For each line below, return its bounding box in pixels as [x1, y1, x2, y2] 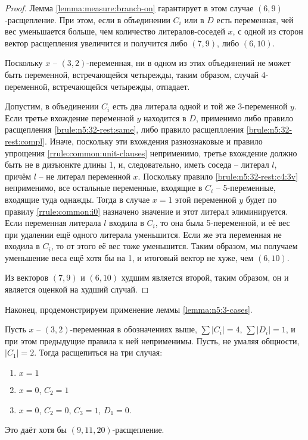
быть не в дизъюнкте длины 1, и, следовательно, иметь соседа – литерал [5, 158, 269, 171]
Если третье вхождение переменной [5, 111, 134, 124]
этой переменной [175, 193, 237, 205]
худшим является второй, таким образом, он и [121, 271, 289, 284]
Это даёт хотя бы [5, 423, 67, 436]
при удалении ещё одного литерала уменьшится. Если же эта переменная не [5, 228, 282, 240]
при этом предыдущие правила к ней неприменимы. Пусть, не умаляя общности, [5, 334, 300, 347]
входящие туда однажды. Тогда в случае [5, 193, 150, 205]
